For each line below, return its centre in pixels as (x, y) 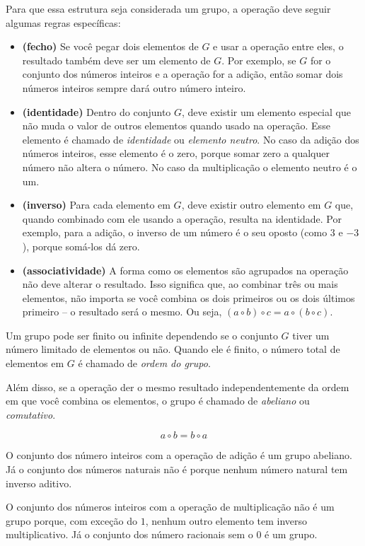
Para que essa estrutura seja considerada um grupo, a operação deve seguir (168, 8)
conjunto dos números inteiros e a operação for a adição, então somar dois (182, 74)
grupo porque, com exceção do (71, 520)
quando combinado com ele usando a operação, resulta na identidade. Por (182, 218)
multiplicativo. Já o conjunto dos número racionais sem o (129, 534)
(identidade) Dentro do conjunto (97, 111)
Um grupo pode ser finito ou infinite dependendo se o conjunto (142, 335)
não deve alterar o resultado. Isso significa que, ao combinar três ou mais (180, 284)
